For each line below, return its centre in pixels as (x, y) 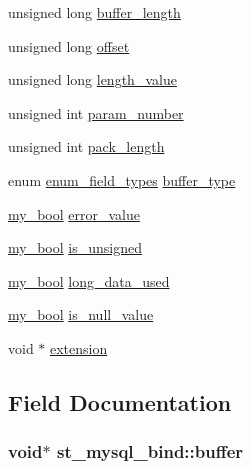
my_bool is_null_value (81, 314)
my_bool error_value (74, 213)
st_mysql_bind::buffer (150, 451)
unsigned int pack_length (86, 146)
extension (79, 347)
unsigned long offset (69, 45)
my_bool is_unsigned (75, 247)
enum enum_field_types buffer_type (122, 179)
